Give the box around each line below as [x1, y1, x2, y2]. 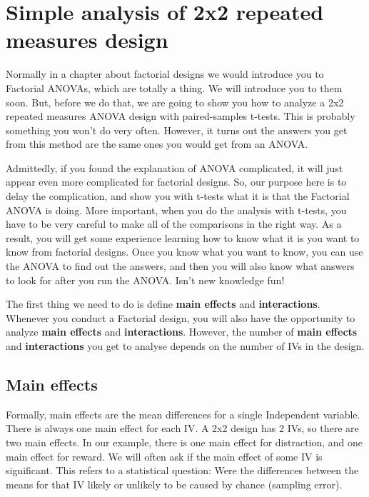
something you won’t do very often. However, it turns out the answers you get [6, 122, 348, 137]
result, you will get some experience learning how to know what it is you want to [6, 230, 360, 245]
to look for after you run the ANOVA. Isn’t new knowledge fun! [6, 272, 285, 287]
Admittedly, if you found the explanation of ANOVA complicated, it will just [6, 160, 343, 175]
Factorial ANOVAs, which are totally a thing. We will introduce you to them [6, 80, 343, 95]
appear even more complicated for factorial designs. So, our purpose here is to [6, 174, 347, 189]
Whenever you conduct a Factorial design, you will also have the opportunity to [6, 310, 355, 325]
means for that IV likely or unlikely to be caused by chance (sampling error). [6, 476, 343, 491]
